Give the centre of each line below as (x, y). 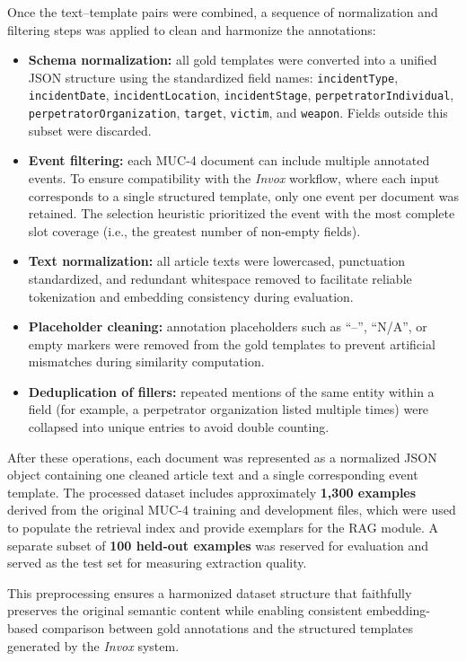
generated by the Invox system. (93, 645)
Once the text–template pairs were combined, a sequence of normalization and (223, 12)
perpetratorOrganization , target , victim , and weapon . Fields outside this (238, 113)
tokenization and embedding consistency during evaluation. (191, 296)
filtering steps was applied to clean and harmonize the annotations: (192, 29)
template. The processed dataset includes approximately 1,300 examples (212, 492)
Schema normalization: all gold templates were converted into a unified (233, 60)
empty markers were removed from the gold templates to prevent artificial (232, 344)
